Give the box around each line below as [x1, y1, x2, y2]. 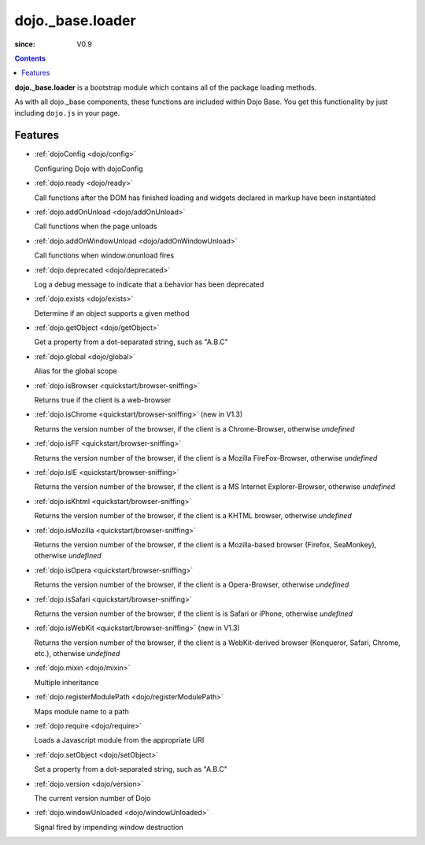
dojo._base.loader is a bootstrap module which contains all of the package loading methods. [14, 83, 317, 92]
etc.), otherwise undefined [34, 649, 120, 658]
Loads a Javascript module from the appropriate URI [34, 736, 205, 745]
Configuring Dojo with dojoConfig [34, 164, 143, 173]
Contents [14, 54, 46, 63]
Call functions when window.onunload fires [34, 250, 175, 260]
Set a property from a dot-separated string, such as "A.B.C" [34, 765, 228, 774]
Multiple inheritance [34, 677, 99, 687]
